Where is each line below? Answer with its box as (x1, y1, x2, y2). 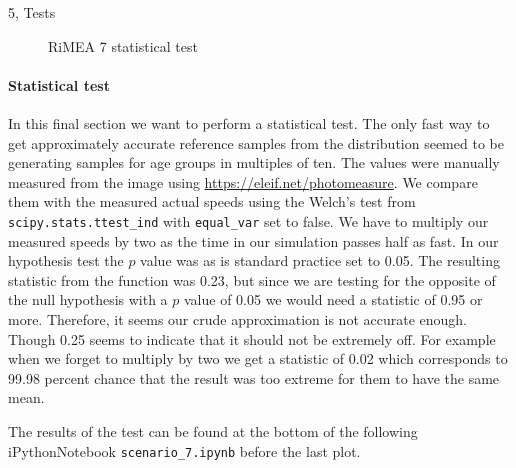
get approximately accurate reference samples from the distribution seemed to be (8, 132, 504, 153)
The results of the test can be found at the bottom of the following (8, 420, 418, 441)
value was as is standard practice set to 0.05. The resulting (140, 250, 500, 271)
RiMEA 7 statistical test (48, 35, 198, 56)
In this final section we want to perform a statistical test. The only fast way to (8, 112, 490, 133)
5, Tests (8, 2, 56, 22)
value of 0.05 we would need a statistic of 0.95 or (183, 289, 483, 310)
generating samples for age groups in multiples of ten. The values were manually (8, 152, 500, 173)
